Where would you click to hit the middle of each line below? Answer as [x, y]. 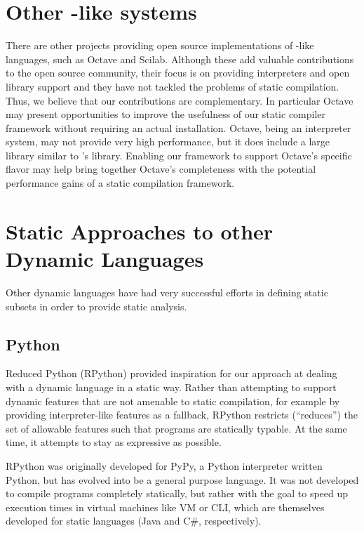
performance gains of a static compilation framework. [120, 183]
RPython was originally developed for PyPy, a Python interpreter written [164, 465]
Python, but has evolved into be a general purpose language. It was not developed [182, 479]
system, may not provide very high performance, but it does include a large [168, 142]
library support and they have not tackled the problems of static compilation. [173, 86]
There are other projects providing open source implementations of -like [160, 45]
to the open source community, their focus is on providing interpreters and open [178, 73]
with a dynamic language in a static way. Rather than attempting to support [171, 387]
